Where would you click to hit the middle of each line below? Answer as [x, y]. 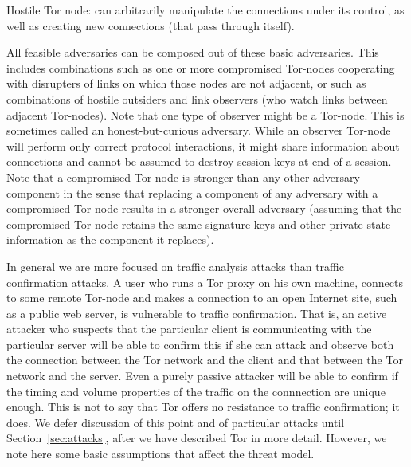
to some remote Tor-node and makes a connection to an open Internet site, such [202, 298]
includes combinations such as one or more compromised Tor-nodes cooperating [201, 67]
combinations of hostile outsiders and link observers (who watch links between [197, 98]
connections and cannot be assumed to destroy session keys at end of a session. [199, 161]
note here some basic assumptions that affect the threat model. [160, 454]
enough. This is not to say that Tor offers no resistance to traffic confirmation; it [203, 407]
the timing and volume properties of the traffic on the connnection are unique [196, 391]
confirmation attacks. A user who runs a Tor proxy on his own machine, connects [205, 282]
